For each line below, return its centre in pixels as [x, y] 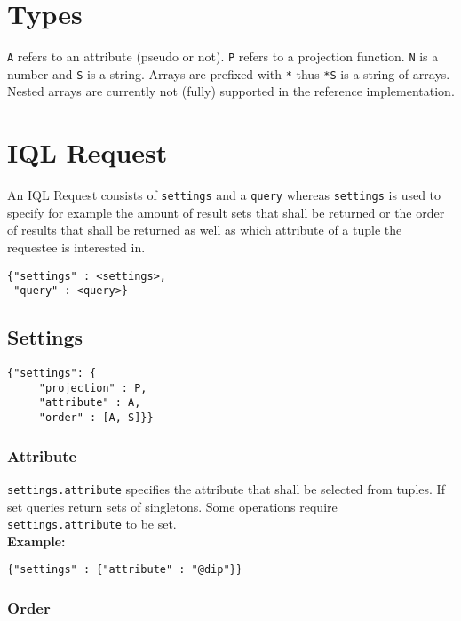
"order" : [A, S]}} [96, 418]
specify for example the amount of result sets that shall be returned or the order [226, 212]
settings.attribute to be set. [92, 524]
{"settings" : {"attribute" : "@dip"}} [125, 570]
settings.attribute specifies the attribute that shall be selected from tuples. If [226, 488]
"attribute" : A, [90, 403]
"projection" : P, [93, 388]
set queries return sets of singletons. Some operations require [172, 506]
